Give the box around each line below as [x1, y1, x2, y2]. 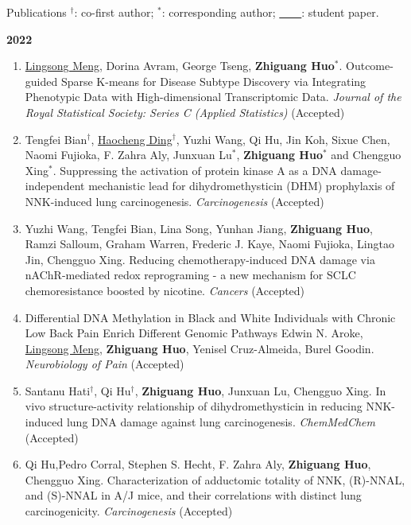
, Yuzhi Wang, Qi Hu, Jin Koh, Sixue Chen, [176, 130, 390, 147]
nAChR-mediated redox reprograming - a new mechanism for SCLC [25, 266, 356, 283]
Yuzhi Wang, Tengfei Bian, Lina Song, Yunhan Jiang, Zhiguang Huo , [25, 220, 373, 236]
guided [25, 72, 58, 89]
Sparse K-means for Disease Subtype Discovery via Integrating [60, 72, 366, 89]
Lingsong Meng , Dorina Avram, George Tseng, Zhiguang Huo [25, 57, 335, 74]
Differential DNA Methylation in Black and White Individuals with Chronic [25, 309, 396, 325]
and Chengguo [331, 146, 401, 163]
